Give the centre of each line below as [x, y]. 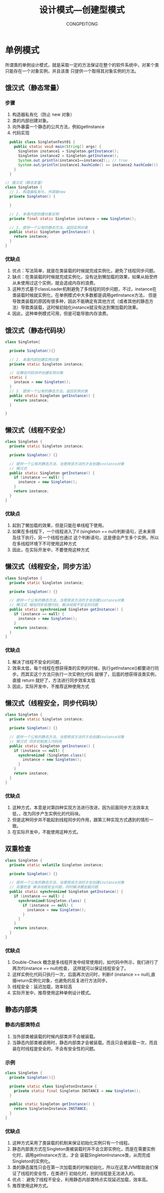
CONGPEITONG [82, 24]
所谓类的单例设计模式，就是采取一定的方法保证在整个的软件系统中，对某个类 [82, 65]
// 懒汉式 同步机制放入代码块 [36, 742]
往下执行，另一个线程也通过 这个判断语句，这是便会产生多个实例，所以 [88, 537]
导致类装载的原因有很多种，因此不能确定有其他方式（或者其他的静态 [81, 301]
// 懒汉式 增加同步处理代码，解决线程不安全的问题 [54, 605]
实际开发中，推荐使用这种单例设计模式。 [53, 993]
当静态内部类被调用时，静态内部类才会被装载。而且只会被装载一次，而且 [85, 1042]
